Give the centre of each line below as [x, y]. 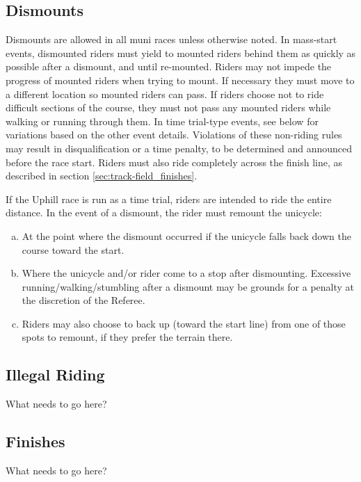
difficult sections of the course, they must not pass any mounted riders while [168, 107]
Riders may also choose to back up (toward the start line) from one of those [184, 323]
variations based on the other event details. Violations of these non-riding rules [174, 135]
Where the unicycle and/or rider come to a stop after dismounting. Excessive [186, 273]
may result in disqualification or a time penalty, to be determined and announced [179, 148]
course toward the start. [73, 249]
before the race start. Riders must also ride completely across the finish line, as [174, 162]
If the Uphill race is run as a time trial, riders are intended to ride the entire [169, 199]
